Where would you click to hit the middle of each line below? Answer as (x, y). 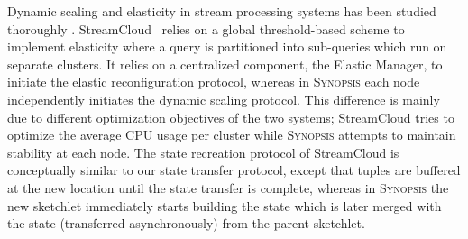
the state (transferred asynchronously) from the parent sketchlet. (186, 223)
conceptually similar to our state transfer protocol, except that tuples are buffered (234, 170)
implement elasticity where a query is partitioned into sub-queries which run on (227, 46)
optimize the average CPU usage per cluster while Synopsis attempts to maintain (232, 135)
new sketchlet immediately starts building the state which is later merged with (225, 205)
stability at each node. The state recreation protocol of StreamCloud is (203, 152)
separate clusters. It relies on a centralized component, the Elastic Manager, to (225, 64)
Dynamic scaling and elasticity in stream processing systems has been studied (222, 11)
